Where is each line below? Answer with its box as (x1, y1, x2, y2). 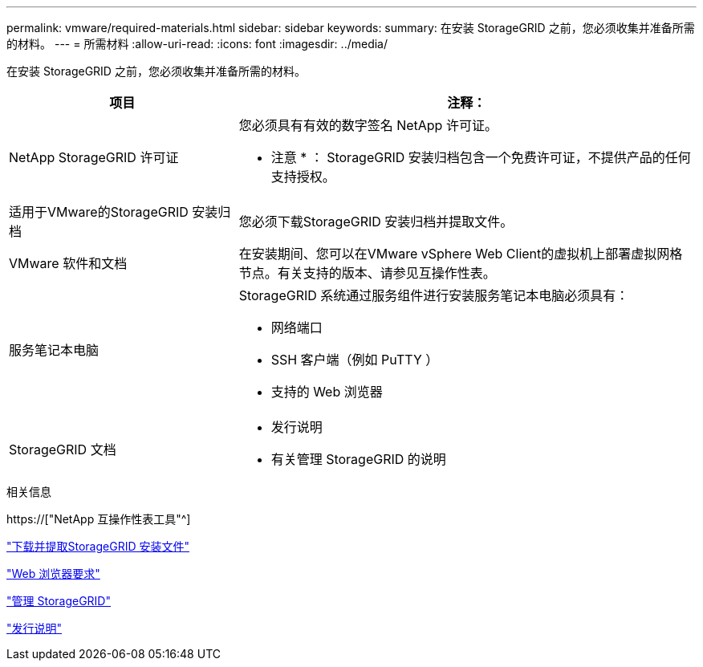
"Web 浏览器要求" (6, 567, 100, 580)
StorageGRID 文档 (9, 441, 116, 458)
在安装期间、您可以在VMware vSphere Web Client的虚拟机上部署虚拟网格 (238, 246, 683, 262)
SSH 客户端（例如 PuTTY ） (270, 352, 439, 368)
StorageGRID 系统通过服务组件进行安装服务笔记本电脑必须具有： (238, 287, 629, 303)
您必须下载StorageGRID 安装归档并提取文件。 (238, 214, 514, 230)
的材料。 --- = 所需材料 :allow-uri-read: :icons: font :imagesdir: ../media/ (6, 37, 388, 51)
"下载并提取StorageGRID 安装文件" (6, 539, 189, 553)
